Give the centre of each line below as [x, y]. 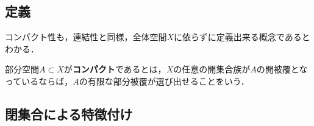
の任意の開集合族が [212, 69]
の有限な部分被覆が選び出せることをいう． [164, 81]
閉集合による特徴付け [69, 114]
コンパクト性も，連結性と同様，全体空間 [86, 37]
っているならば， [39, 81]
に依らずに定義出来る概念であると [242, 37]
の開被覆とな [282, 69]
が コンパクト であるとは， [115, 69]
